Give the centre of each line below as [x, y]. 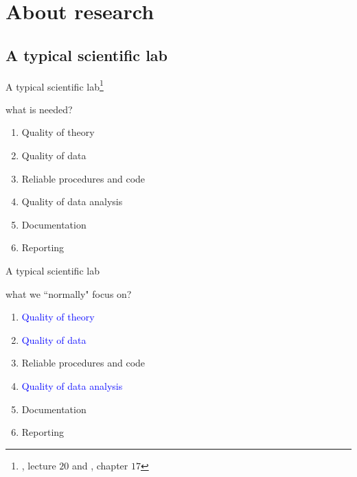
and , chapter [100, 465]
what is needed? [39, 109]
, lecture [39, 465]
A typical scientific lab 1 [55, 85]
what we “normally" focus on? [69, 293]
